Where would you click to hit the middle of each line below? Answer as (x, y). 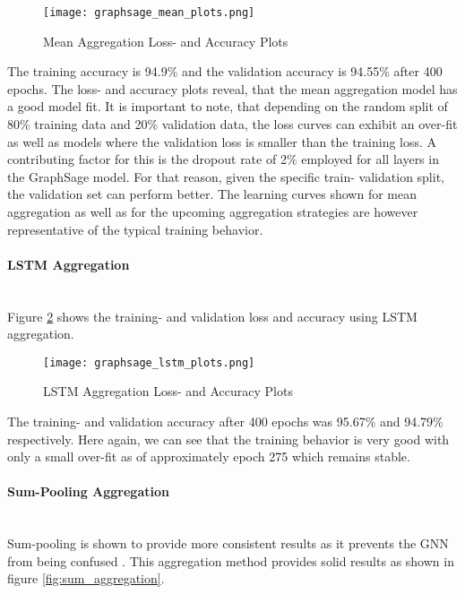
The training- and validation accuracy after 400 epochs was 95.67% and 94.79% (225, 422)
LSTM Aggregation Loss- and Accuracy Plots (168, 391)
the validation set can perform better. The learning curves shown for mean (212, 194)
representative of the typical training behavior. (135, 229)
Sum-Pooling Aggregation (88, 491)
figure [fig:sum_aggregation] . (86, 578)
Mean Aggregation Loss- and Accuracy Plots (166, 41)
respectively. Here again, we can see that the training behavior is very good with (228, 439)
